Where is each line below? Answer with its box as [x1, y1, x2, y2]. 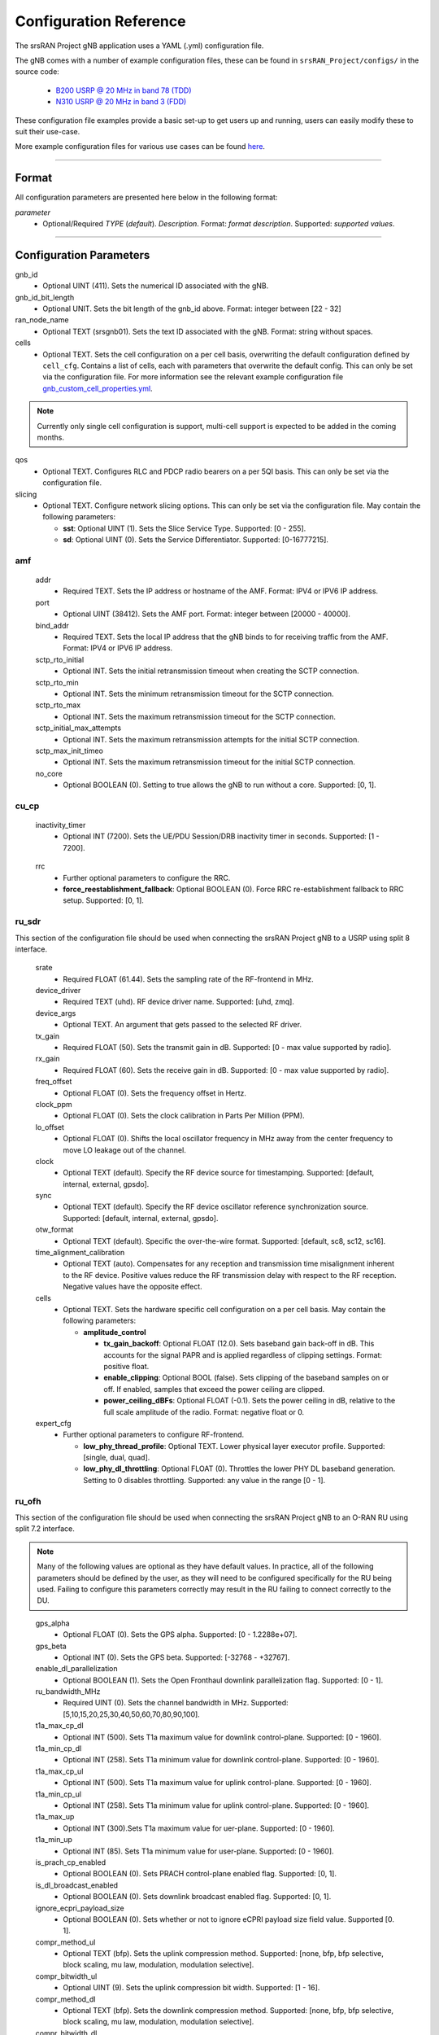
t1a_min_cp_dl [35, 1744, 82, 1753]
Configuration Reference [15, 12, 186, 30]
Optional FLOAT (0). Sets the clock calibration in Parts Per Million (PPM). [63, 1111, 305, 1121]
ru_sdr [15, 916, 41, 927]
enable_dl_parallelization [35, 1664, 118, 1674]
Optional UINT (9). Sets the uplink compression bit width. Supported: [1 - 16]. [63, 1983, 320, 1993]
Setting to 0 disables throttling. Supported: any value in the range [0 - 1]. [83, 1475, 326, 1485]
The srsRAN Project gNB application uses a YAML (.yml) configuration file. [15, 41, 264, 50]
